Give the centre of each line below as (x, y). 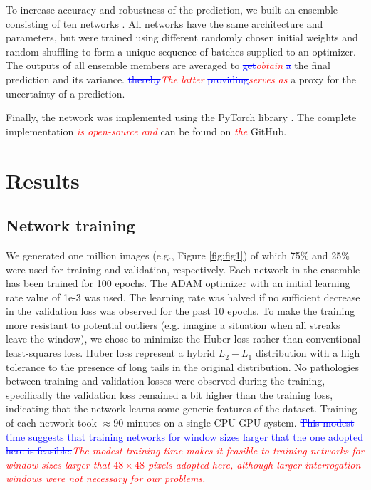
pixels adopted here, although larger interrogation (254, 464)
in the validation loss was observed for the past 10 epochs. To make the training (181, 311)
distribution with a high (308, 353)
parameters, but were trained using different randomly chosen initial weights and (182, 37)
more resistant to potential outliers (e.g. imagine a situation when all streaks (173, 324)
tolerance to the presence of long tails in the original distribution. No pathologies (182, 366)
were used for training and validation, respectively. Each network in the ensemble (183, 269)
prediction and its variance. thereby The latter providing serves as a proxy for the (181, 79)
